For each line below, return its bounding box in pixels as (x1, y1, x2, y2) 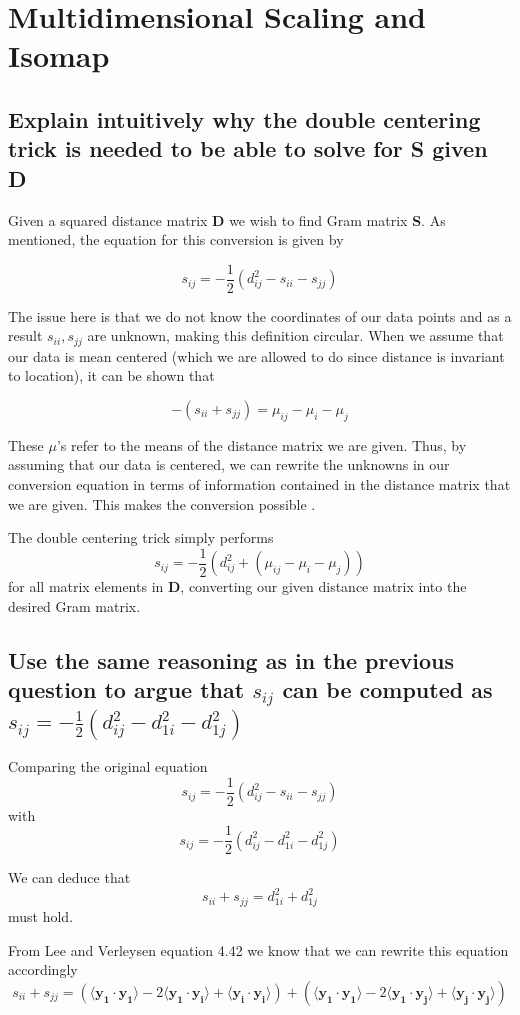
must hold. (8, 906, 74, 927)
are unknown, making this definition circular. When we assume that (87, 325, 504, 346)
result (8, 325, 43, 346)
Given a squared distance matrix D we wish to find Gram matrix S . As (8, 209, 446, 230)
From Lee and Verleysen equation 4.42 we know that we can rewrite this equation (8, 939, 509, 960)
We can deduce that (8, 867, 131, 888)
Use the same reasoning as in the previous (8, 644, 454, 675)
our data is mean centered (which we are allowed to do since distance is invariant (8, 345, 505, 366)
